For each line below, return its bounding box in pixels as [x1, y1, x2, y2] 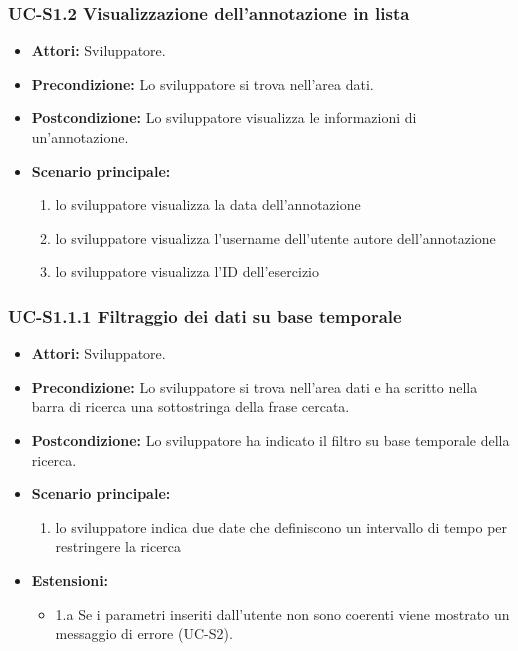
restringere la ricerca [55, 536, 182, 557]
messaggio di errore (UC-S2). [55, 623, 233, 644]
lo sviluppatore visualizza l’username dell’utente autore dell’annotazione [55, 227, 496, 248]
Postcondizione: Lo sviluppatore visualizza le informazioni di [31, 107, 417, 128]
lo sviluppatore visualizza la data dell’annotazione [55, 194, 361, 215]
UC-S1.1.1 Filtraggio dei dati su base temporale [8, 303, 402, 328]
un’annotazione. [31, 127, 129, 147]
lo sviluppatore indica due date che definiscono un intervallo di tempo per [55, 516, 508, 537]
